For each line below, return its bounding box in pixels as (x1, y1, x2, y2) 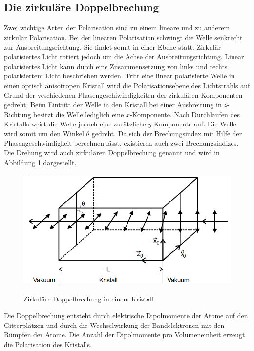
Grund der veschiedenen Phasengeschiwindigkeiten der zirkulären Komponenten (4, 90, 243, 100)
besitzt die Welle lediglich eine (33, 109, 124, 119)
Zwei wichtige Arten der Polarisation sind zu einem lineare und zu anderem (4, 23, 230, 33)
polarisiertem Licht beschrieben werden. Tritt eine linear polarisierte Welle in (4, 71, 235, 81)
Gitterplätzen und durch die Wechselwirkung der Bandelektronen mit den (4, 320, 225, 330)
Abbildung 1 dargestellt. (4, 157, 77, 167)
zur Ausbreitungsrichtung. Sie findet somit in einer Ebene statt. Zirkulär (4, 42, 221, 52)
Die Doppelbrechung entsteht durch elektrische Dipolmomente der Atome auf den (4, 310, 248, 321)
